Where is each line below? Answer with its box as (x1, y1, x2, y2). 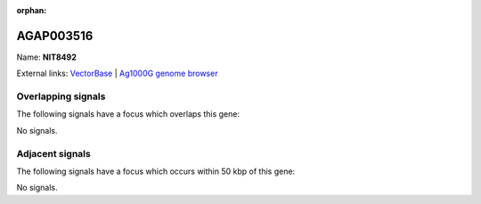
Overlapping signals (16, 90, 106, 102)
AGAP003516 (16, 28, 94, 44)
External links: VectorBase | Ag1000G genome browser (16, 68, 218, 79)
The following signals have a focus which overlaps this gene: (16, 109, 240, 119)
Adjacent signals (16, 147, 91, 159)
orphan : (16, 5, 47, 15)
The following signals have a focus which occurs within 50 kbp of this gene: (16, 166, 296, 176)
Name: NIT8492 (16, 52, 77, 62)
